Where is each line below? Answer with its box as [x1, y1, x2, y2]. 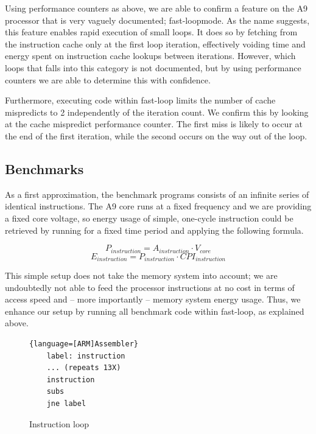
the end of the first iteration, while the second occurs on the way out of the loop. [5, 129, 307, 142]
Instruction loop [29, 417, 90, 430]
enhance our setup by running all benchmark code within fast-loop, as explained [5, 304, 304, 317]
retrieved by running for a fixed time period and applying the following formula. [5, 223, 304, 236]
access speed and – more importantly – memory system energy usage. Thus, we [5, 293, 301, 306]
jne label [46, 399, 86, 408]
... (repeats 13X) [46, 363, 121, 373]
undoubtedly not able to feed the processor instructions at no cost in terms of [5, 281, 295, 293]
